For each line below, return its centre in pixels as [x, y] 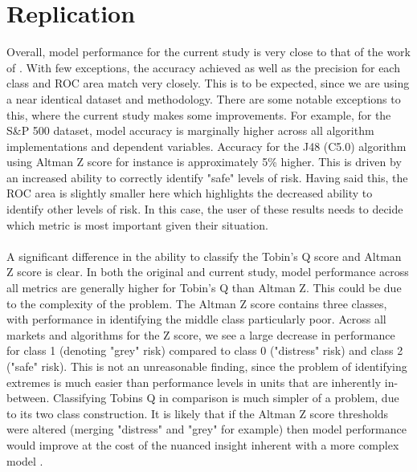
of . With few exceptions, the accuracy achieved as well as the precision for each [203, 67]
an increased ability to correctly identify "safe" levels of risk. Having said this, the [207, 177]
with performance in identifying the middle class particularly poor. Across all [196, 319]
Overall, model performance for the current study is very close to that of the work [208, 52]
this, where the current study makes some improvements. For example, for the [199, 114]
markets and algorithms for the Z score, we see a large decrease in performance [201, 334]
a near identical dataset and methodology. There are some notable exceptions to [204, 98]
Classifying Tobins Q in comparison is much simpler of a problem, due [226, 398]
